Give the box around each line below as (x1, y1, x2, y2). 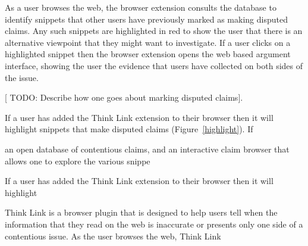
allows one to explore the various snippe (5, 154, 150, 167)
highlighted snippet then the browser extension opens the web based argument (5, 48, 291, 60)
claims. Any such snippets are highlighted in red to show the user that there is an (5, 24, 303, 37)
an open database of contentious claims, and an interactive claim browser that (5, 142, 290, 155)
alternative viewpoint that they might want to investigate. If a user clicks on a (5, 36, 291, 48)
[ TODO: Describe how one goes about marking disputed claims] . (5, 91, 243, 104)
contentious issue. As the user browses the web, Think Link (5, 229, 221, 242)
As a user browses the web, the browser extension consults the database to (5, 1, 276, 13)
